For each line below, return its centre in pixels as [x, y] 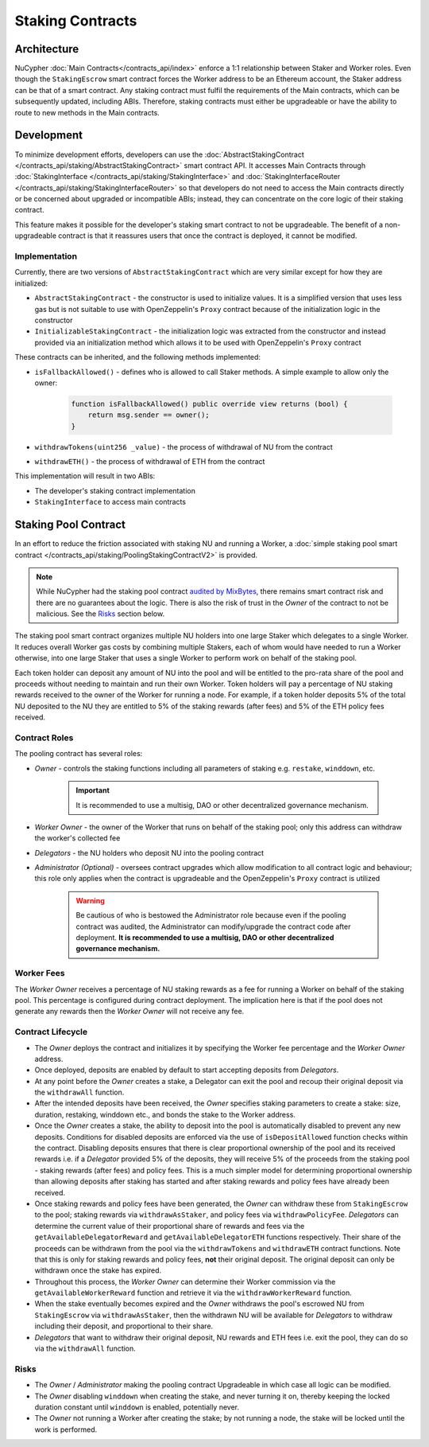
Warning [90, 900]
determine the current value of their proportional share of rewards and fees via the [170, 1226]
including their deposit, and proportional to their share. [124, 1326]
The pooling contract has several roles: [79, 754]
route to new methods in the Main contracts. [87, 112]
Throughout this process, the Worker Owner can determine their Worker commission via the [185, 1281]
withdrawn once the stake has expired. [98, 1270]
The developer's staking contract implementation [115, 490]
